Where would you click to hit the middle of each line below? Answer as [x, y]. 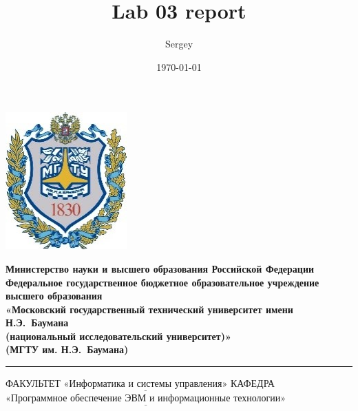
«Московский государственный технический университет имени [149, 309]
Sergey [179, 44]
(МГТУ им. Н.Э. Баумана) [67, 349]
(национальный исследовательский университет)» [118, 336]
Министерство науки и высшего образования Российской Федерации [160, 268]
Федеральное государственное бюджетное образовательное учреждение [162, 282]
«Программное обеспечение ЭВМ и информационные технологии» [146, 399]
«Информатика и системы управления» [146, 384]
